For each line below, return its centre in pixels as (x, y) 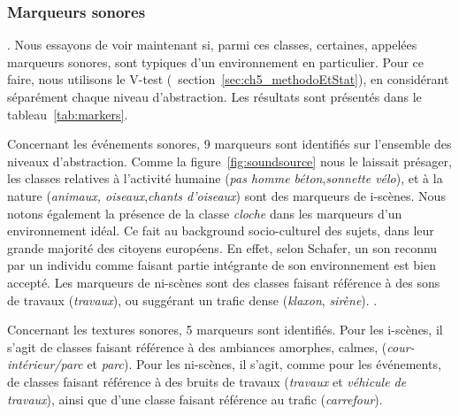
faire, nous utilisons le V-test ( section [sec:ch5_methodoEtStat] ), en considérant (228, 79)
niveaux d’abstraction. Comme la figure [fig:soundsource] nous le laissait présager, (229, 161)
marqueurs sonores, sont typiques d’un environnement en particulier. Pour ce (216, 61)
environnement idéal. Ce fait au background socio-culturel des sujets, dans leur (221, 231)
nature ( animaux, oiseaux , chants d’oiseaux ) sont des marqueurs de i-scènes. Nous (226, 195)
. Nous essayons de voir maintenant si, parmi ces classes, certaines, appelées (212, 45)
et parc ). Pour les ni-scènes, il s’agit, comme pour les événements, (264, 364)
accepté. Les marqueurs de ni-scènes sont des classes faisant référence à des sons (224, 282)
